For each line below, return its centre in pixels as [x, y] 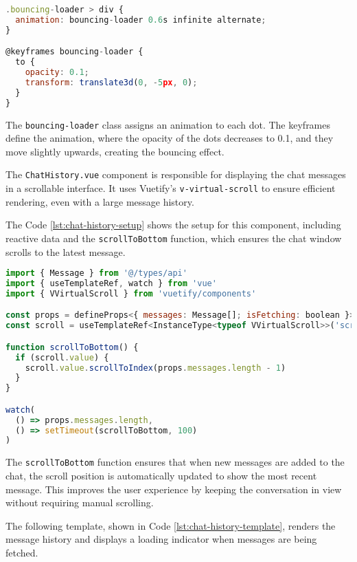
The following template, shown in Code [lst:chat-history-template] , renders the [171, 525]
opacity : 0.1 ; [57, 73]
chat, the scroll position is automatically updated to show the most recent [161, 475]
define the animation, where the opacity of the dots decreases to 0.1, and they [170, 138]
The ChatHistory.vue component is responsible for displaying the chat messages [176, 174]
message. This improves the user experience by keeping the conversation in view [174, 489]
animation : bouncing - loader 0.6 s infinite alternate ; [141, 20]
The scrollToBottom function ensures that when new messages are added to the [175, 462]
